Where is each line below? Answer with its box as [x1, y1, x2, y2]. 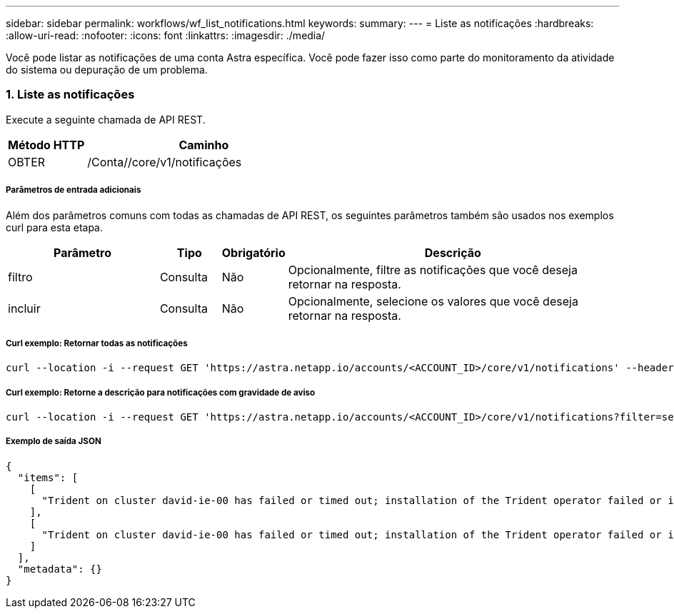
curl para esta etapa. [6, 221, 104, 233]
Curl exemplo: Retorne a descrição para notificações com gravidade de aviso [6, 387, 316, 398]
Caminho [178, 137, 229, 152]
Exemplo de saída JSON [6, 436, 101, 447]
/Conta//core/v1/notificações [87, 154, 242, 169]
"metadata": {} [17, 563, 102, 575]
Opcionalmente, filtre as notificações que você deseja [288, 262, 578, 277]
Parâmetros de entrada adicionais [6, 185, 141, 196]
